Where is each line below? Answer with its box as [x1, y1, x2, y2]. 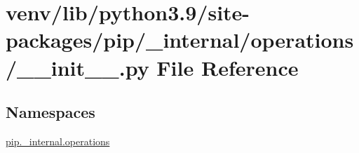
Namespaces [6, 101, 95, 123]
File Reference [156, 53, 299, 81]
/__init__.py [6, 53, 149, 81]
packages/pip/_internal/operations [6, 25, 354, 54]
